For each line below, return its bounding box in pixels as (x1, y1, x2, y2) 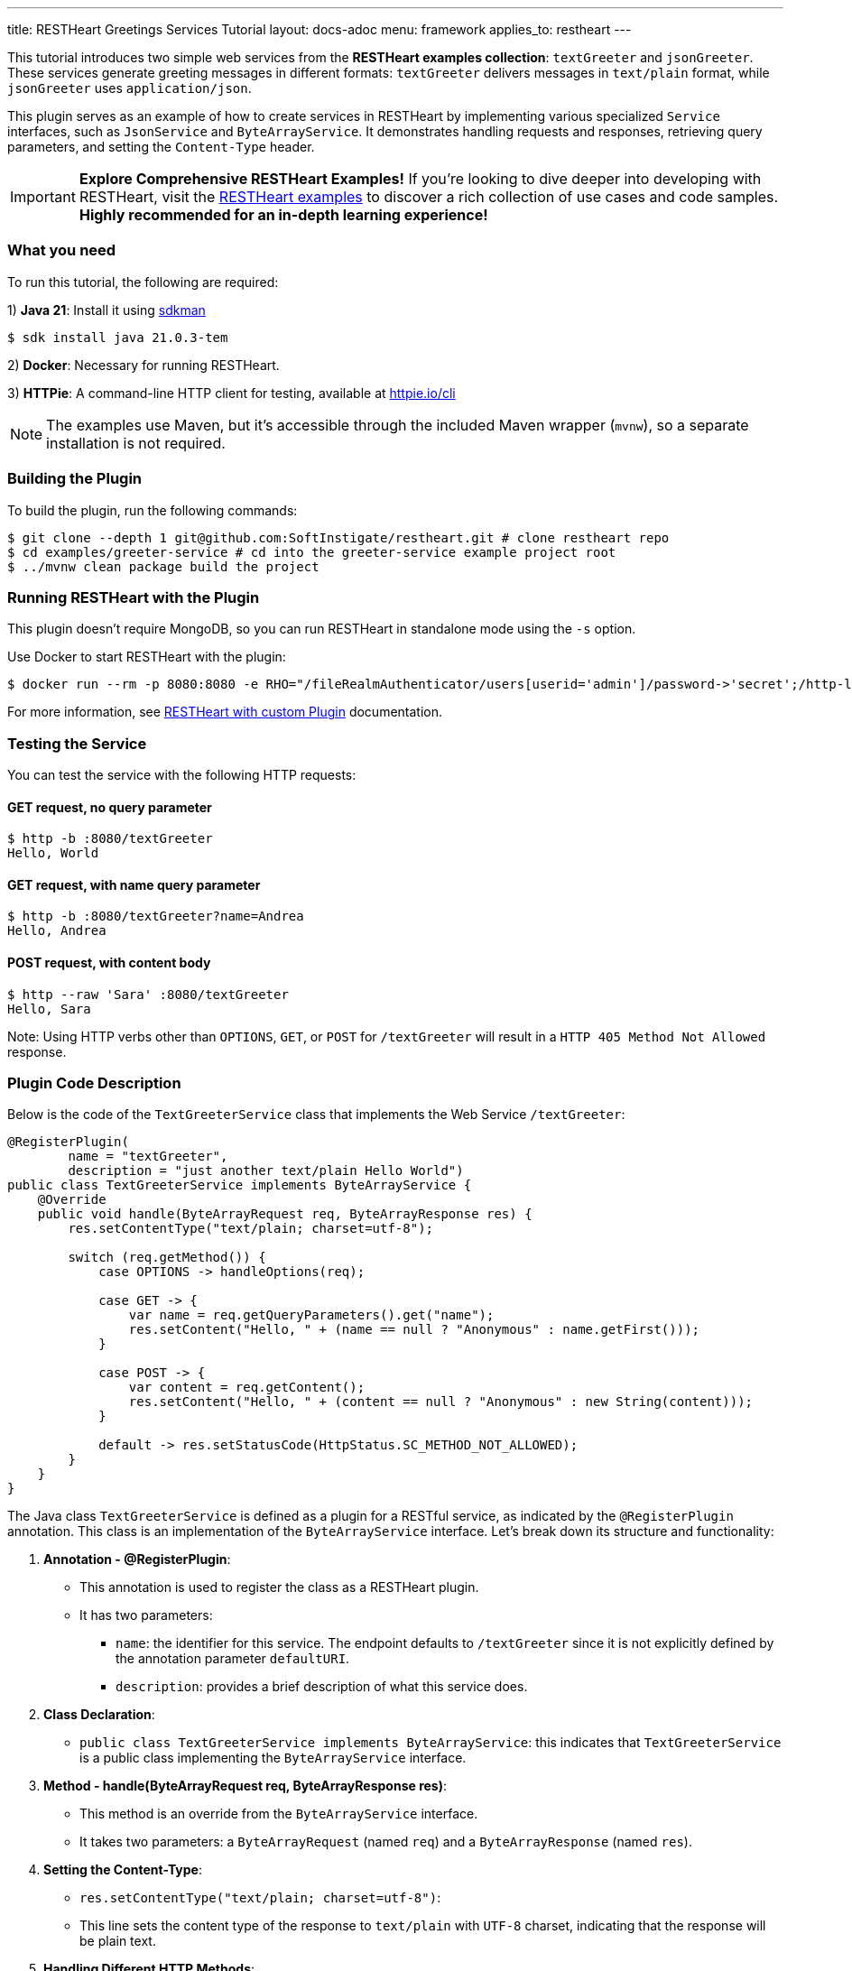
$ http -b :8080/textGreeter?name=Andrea (7, 909, 304, 924)
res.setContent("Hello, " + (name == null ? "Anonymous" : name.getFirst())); (128, 1322, 700, 1337)
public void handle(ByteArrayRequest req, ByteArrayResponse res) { (37, 1207, 532, 1222)
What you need (7, 241, 116, 260)
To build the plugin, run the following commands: (7, 502, 298, 518)
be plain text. (79, 1933, 156, 1949)
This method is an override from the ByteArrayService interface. (79, 1806, 478, 1822)
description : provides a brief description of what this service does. (116, 1679, 528, 1695)
